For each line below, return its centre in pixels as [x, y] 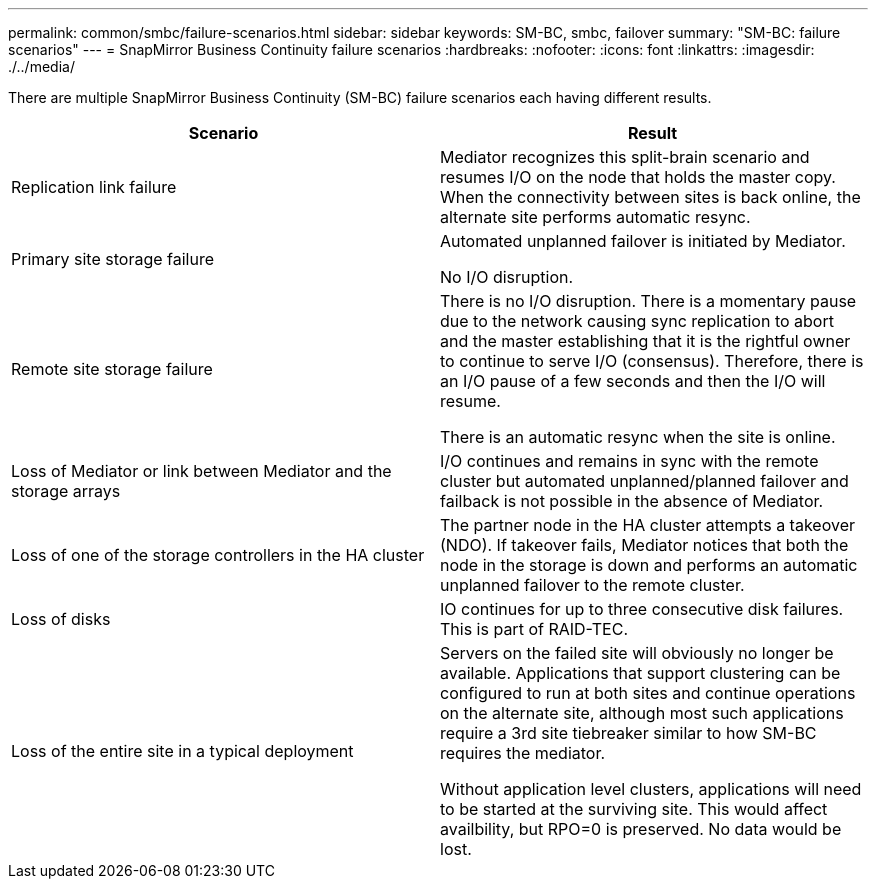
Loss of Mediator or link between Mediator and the [201, 471]
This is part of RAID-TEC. [534, 629]
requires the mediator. [523, 753]
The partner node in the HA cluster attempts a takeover [647, 525]
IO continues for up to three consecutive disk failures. [642, 609]
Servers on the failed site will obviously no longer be [637, 653]
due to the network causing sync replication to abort [637, 321]
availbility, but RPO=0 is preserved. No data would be [641, 829]
